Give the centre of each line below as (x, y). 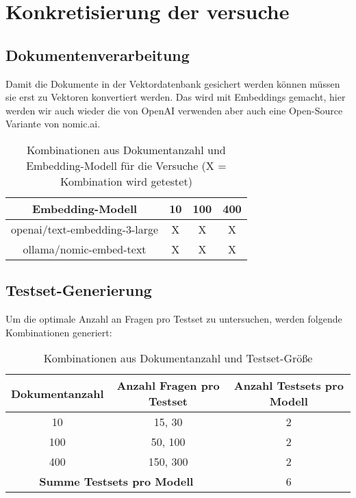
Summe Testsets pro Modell (116, 482)
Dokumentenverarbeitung (98, 54)
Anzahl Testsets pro (289, 386)
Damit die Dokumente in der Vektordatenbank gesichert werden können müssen (173, 83)
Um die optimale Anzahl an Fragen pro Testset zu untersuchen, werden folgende (174, 319)
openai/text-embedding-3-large (85, 229)
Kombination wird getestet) (126, 181)
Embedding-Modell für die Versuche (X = (126, 165)
